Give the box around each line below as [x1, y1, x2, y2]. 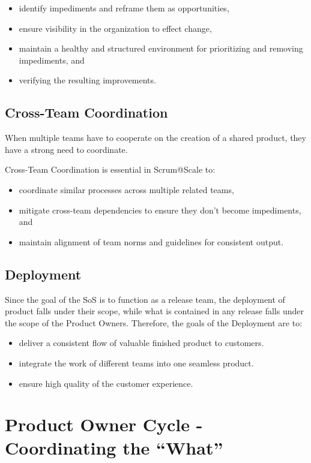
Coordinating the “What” [5, 435, 223, 460]
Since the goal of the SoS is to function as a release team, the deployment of [5, 293, 285, 305]
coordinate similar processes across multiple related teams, [19, 183, 234, 196]
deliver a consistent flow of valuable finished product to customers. [19, 336, 264, 349]
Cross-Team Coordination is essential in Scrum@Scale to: [5, 163, 216, 176]
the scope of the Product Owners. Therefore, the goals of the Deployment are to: [5, 316, 303, 329]
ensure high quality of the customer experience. [19, 377, 193, 389]
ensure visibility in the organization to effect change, [19, 22, 212, 34]
